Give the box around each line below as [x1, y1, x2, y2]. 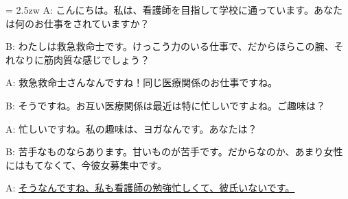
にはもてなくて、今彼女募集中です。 [5, 157, 167, 172]
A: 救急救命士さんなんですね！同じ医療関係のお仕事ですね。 [5, 75, 278, 90]
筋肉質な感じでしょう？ [43, 52, 150, 66]
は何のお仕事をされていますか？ [5, 16, 150, 30]
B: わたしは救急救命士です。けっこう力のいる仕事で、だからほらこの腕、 [5, 39, 334, 53]
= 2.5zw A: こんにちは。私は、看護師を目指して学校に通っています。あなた [5, 3, 343, 16]
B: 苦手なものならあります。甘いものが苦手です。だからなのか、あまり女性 [5, 144, 343, 159]
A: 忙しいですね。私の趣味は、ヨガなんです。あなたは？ [5, 121, 257, 135]
